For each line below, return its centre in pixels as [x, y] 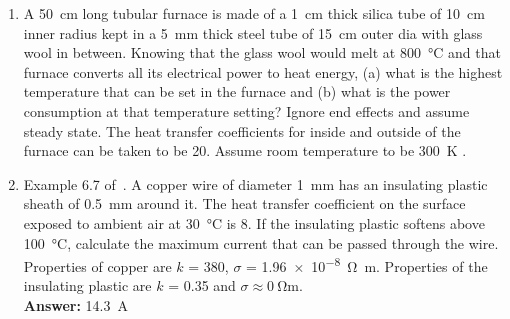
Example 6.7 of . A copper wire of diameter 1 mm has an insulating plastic [255, 183]
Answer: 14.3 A [75, 304]
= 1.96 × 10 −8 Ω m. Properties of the [367, 264]
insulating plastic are [87, 285]
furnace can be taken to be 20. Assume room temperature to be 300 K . [245, 150]
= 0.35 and [202, 285]
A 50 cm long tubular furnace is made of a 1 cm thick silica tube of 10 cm [254, 13]
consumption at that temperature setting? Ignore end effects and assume [246, 110]
